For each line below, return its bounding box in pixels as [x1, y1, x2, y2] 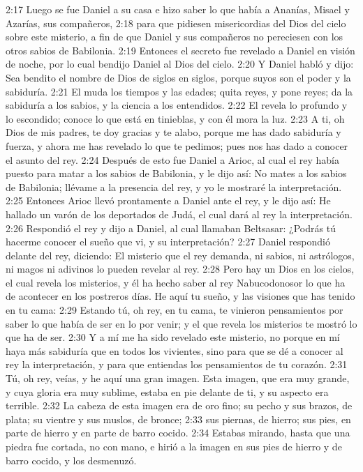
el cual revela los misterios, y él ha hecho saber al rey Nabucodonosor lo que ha [6, 275, 346, 289]
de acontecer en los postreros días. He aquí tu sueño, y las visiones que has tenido [6, 289, 355, 303]
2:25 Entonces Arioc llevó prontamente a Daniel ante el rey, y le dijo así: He [6, 193, 331, 208]
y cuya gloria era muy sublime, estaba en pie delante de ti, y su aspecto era [6, 384, 329, 399]
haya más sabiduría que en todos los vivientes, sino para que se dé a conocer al [6, 343, 343, 358]
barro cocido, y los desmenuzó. [6, 452, 137, 467]
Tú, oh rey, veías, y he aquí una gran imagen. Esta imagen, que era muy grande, [6, 371, 350, 386]
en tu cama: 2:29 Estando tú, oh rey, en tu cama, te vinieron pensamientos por [6, 303, 343, 317]
